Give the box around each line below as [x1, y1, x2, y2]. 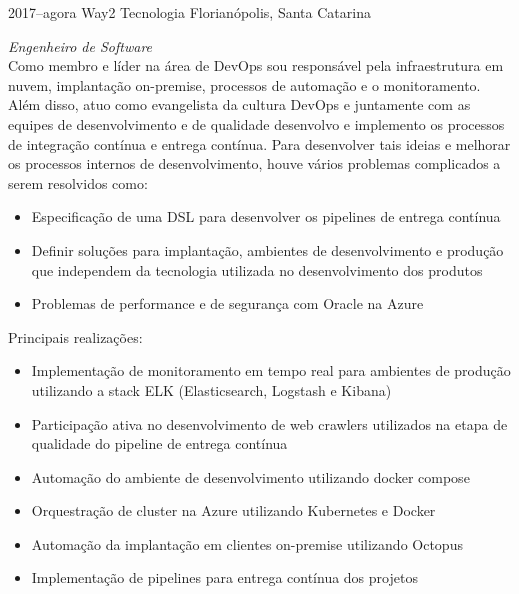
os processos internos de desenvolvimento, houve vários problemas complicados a [8, 153, 501, 174]
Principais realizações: [8, 326, 143, 347]
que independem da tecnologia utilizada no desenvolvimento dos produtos [31, 259, 483, 280]
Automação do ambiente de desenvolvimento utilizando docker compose [31, 466, 470, 487]
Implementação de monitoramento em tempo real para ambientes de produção [31, 360, 511, 381]
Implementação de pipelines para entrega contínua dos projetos [31, 567, 418, 588]
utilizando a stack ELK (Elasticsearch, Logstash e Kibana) [31, 379, 392, 400]
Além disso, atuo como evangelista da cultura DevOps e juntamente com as [8, 94, 471, 115]
